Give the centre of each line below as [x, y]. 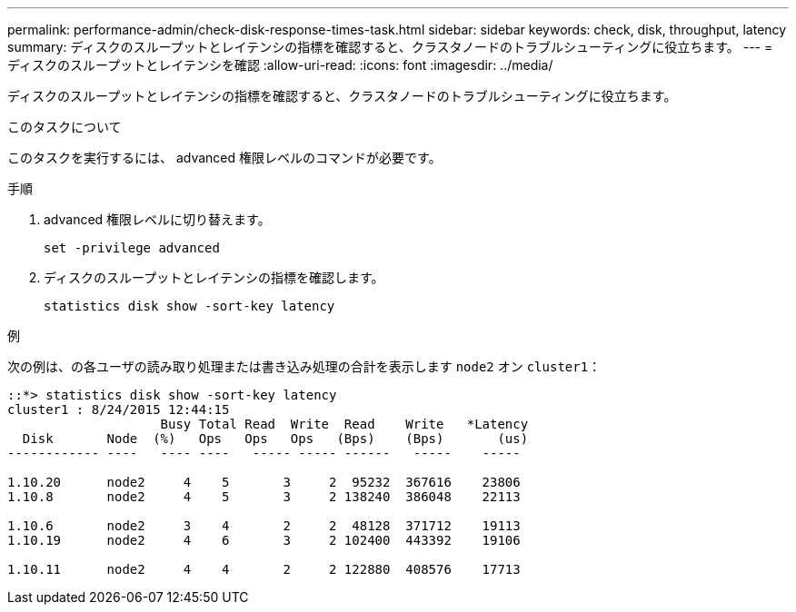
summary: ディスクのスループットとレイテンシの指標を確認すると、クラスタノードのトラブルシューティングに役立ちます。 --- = [390, 47]
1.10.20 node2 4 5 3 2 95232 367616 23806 [264, 482]
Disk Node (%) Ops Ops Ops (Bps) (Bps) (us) [275, 439]
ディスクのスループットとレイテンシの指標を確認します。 [214, 277]
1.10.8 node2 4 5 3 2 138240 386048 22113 [264, 497]
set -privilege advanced [132, 248]
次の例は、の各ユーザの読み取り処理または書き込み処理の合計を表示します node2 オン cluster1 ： [304, 366]
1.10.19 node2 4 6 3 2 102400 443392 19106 [264, 540]
